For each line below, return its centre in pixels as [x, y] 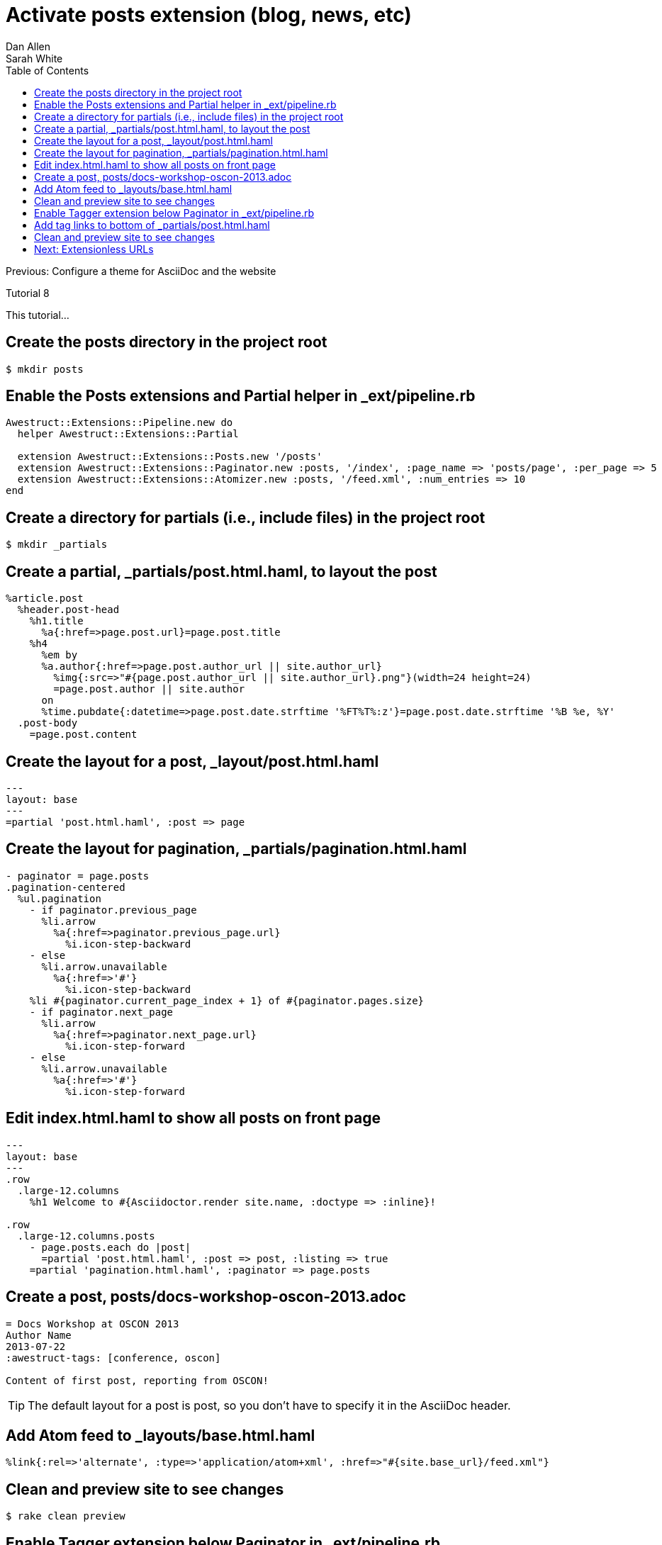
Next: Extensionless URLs [94, 249]
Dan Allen [28, 46]
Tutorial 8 [28, 293]
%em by [60, 655]
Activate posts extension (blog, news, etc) [209, 15]
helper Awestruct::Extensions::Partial [128, 434]
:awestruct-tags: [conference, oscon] [113, 1358]
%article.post [45, 599]
